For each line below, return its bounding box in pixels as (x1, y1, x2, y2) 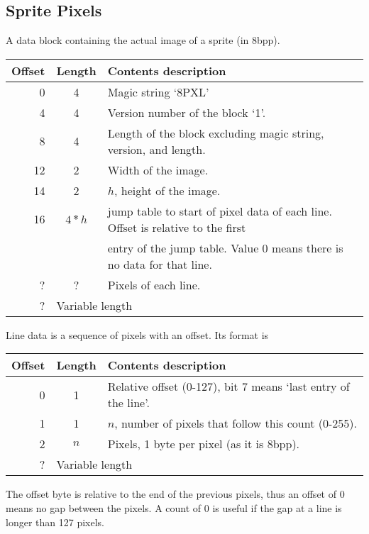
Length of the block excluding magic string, (107, 124, 324, 141)
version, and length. (107, 140, 206, 157)
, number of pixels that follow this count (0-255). (114, 415, 357, 432)
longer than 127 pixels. (6, 514, 104, 529)
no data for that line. (107, 255, 212, 272)
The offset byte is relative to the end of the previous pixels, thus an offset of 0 (6, 486, 345, 501)
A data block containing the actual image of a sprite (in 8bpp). (6, 33, 280, 48)
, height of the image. (114, 182, 221, 199)
